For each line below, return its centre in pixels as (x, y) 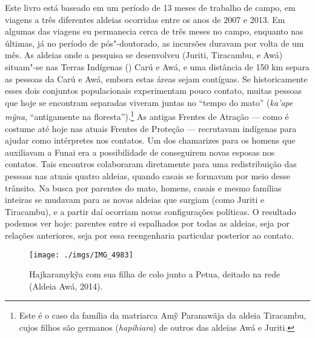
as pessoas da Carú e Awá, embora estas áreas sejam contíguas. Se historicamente (156, 78)
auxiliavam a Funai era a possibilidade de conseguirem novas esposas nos (140, 152)
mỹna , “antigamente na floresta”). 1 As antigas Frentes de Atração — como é (147, 115)
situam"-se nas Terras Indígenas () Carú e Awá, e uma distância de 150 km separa (157, 66)
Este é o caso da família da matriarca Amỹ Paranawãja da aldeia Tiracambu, (163, 315)
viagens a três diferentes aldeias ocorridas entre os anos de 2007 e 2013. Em (145, 19)
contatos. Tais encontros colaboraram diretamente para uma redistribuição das (151, 164)
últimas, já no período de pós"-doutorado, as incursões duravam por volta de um (154, 43)
